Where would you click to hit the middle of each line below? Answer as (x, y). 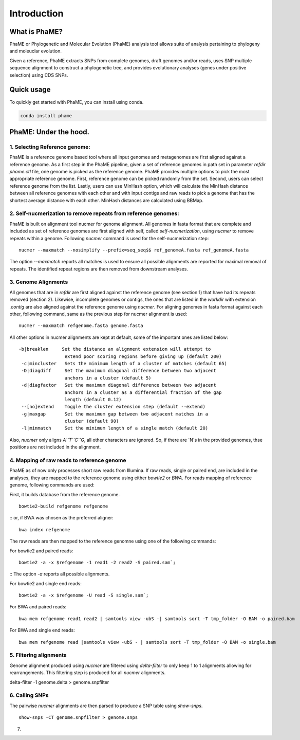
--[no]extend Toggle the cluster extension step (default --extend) (113, 407)
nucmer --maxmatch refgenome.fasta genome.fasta (81, 326)
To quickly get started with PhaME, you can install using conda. (77, 102)
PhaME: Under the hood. (50, 132)
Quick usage (30, 90)
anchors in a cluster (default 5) (108, 378)
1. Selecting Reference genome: (50, 147)
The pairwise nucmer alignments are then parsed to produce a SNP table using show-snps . (106, 706)
